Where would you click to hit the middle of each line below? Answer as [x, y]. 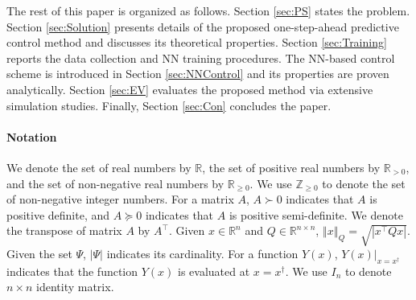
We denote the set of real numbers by [99, 167]
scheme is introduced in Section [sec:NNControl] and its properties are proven [198, 74]
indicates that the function [72, 271]
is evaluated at [214, 271]
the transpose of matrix [64, 230]
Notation [32, 136]
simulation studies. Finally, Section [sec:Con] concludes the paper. [169, 105]
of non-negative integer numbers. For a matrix [120, 199]
